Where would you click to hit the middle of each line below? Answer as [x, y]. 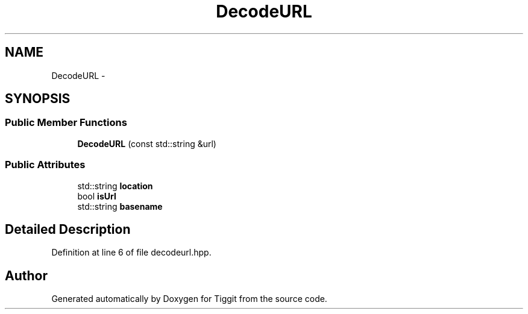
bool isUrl [97, 196]
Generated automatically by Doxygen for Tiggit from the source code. [189, 299]
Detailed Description [68, 229]
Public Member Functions [66, 123]
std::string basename [120, 206]
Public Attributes [45, 165]
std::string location [115, 186]
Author [26, 275]
